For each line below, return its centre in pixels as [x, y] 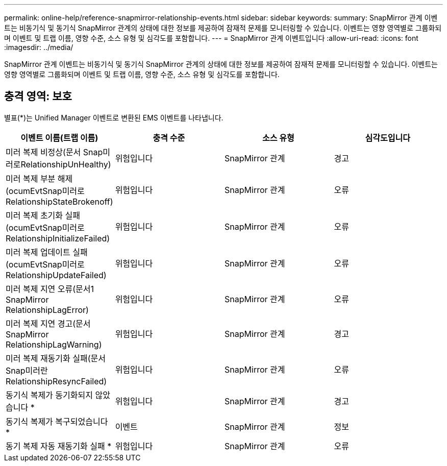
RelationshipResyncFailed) [56, 381]
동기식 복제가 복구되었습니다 [57, 421]
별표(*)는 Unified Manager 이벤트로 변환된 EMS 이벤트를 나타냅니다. [114, 117]
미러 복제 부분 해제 [39, 178]
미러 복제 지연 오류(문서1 [50, 289]
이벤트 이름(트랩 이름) [59, 138]
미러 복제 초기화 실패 [43, 215]
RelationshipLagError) [47, 310]
